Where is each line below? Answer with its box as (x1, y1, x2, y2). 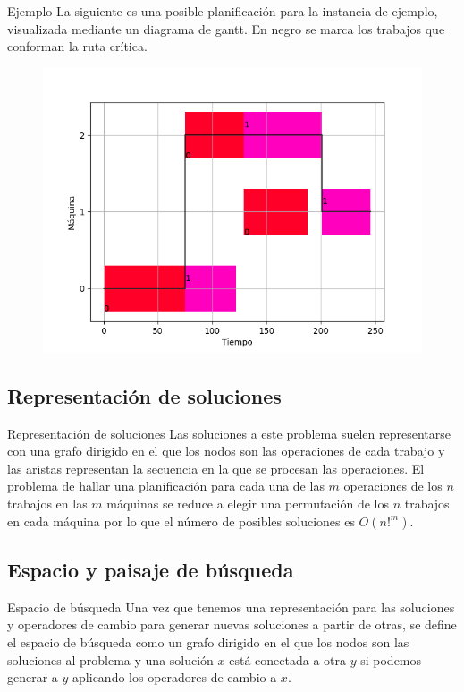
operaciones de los (343, 476, 443, 495)
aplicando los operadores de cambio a (72, 668, 277, 687)
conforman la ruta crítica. (7, 37, 148, 56)
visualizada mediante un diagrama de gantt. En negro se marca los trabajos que (7, 19, 445, 38)
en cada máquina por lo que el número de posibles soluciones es (7, 511, 355, 530)
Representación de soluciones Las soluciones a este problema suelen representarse (7, 423, 451, 442)
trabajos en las (7, 493, 88, 512)
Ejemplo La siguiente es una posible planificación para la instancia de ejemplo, (7, 2, 438, 20)
